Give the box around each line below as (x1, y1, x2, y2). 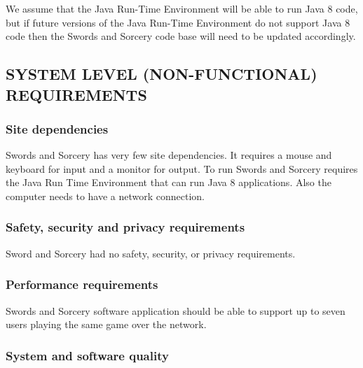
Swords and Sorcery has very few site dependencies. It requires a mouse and (6, 148, 332, 162)
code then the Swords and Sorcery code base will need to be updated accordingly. (6, 29, 356, 43)
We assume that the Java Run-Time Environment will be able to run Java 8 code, (6, 1, 358, 15)
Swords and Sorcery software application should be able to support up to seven (6, 303, 345, 318)
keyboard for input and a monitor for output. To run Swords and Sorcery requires (6, 161, 358, 176)
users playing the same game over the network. (6, 317, 207, 332)
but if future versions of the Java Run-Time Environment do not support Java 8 (6, 15, 350, 29)
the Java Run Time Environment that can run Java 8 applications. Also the (6, 175, 331, 190)
